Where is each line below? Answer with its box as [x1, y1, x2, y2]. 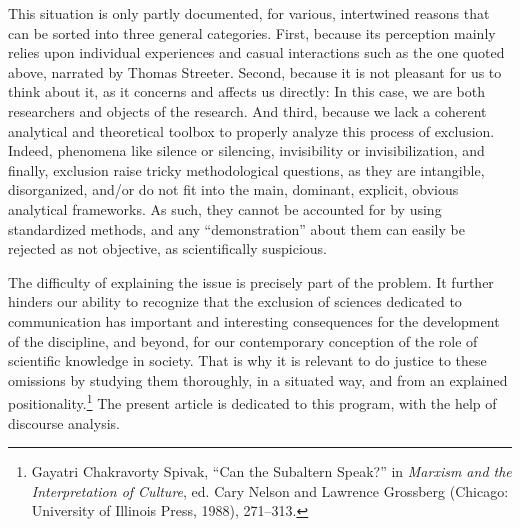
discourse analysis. [8, 412, 120, 433]
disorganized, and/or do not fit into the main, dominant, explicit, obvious [8, 179, 459, 200]
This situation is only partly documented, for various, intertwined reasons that [8, 3, 490, 23]
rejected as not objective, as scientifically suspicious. [8, 238, 327, 259]
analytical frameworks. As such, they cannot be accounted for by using [8, 198, 442, 219]
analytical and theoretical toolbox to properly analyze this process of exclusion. [8, 120, 495, 141]
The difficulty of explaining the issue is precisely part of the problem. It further [8, 271, 494, 292]
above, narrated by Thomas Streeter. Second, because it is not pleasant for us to [8, 61, 502, 82]
